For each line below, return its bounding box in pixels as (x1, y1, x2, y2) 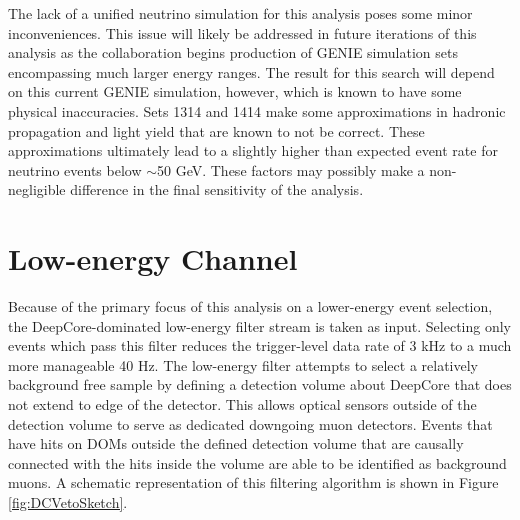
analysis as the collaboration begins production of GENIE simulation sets (8, 42, 458, 63)
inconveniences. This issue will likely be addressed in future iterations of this (8, 22, 477, 43)
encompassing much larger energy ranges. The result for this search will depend (8, 61, 495, 82)
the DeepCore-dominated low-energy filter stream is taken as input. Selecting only (8, 315, 512, 336)
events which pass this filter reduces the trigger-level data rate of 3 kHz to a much (8, 335, 512, 356)
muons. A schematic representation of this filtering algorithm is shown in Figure (8, 472, 499, 493)
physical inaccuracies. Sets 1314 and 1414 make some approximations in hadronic (8, 100, 506, 121)
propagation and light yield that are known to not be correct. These (8, 120, 425, 141)
